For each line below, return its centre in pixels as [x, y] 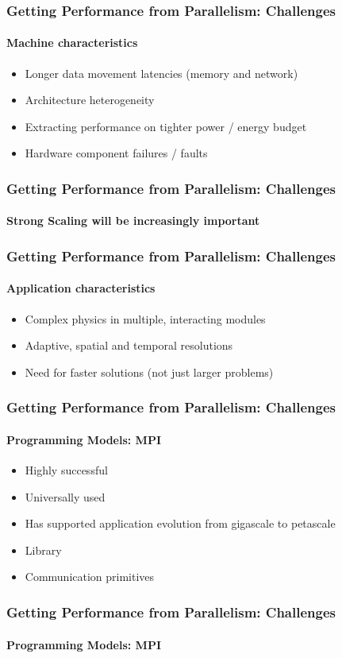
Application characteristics [81, 288]
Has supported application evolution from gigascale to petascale [180, 523]
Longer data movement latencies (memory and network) [161, 73]
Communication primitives [90, 577]
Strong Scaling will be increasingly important [133, 221]
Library [43, 550]
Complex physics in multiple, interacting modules [145, 318]
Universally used [65, 496]
